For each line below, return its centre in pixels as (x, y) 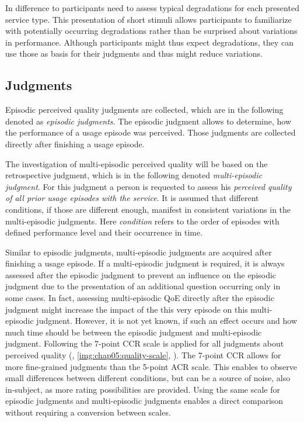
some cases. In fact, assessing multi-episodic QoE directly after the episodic (140, 298)
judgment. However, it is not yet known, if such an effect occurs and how (167, 321)
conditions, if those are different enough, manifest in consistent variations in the (148, 209)
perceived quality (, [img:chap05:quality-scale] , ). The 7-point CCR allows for (143, 355)
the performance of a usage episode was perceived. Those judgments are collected (151, 132)
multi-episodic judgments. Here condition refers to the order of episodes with (142, 221)
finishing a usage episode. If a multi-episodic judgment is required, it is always (145, 263)
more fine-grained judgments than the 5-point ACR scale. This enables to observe (151, 366)
